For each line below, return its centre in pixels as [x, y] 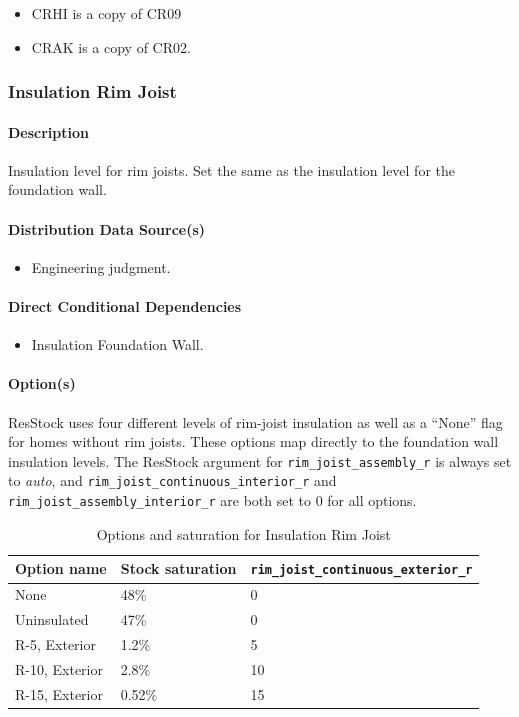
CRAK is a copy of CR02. [111, 46]
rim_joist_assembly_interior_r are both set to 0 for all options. [212, 500]
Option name [61, 568]
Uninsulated [52, 619]
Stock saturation [178, 568]
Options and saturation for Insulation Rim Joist [243, 533]
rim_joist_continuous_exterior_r [361, 570]
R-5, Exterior [55, 643]
